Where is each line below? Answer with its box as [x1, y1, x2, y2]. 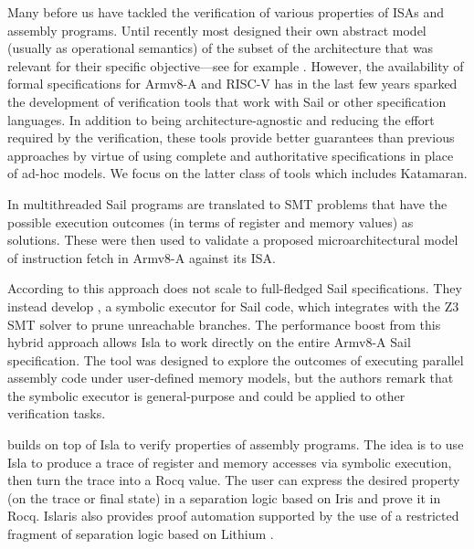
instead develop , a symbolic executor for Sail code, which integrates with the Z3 [7, 296, 459, 315]
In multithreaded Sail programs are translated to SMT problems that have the [7, 194, 448, 213]
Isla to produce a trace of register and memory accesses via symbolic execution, [7, 452, 452, 471]
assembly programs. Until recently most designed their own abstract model [7, 20, 427, 39]
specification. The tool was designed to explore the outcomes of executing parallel [7, 350, 464, 369]
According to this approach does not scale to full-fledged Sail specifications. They [7, 279, 462, 298]
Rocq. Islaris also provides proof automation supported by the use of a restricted [7, 506, 459, 525]
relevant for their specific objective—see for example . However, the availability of [7, 56, 464, 75]
